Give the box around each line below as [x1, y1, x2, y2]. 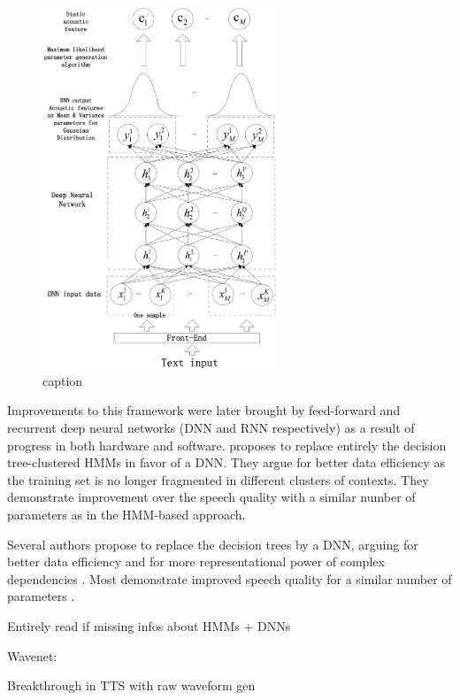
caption [42, 371, 83, 389]
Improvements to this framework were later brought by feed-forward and [7, 401, 401, 419]
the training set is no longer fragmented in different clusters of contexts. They [7, 470, 429, 488]
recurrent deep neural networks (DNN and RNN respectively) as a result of [7, 418, 415, 436]
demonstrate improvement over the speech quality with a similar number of [7, 488, 416, 506]
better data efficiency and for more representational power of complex [7, 552, 385, 571]
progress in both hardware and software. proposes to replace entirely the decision [7, 435, 447, 454]
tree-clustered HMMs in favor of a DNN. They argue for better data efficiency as [7, 453, 445, 472]
